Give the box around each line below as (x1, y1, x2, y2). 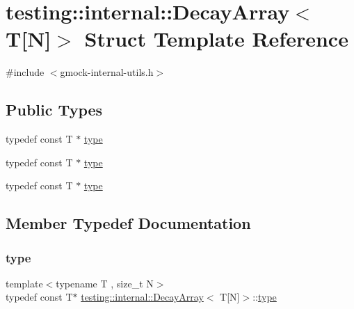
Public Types (6, 99, 103, 120)
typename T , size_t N (56, 276, 154, 290)
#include (6, 65, 45, 79)
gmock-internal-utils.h (60, 65, 154, 79)
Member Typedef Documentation (6, 212, 251, 234)
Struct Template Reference (84, 24, 348, 53)
